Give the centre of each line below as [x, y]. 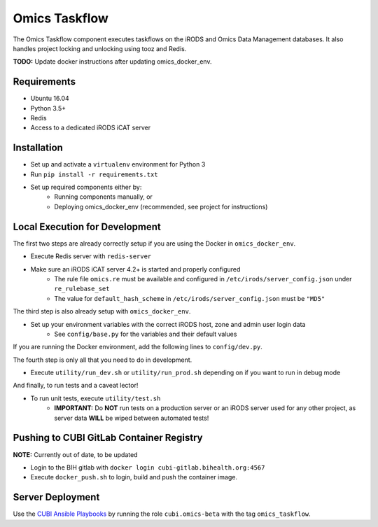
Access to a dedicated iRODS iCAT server [90, 128]
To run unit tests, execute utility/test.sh [96, 398]
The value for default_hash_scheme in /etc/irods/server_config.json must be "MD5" [190, 298]
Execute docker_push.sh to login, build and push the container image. [134, 477]
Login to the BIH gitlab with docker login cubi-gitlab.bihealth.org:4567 [148, 467]
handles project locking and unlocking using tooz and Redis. [100, 48]
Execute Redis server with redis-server [91, 256]
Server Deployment [56, 497]
